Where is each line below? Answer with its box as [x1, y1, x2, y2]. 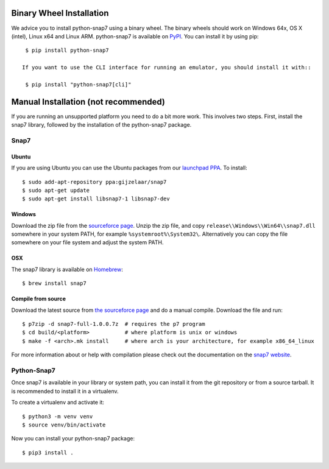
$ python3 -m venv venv [22, 413, 93, 420]
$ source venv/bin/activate [22, 421, 106, 428]
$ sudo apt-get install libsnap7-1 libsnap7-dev [22, 196, 170, 202]
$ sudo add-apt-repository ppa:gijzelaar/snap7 [22, 178, 167, 185]
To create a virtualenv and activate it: [11, 399, 105, 406]
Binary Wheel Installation [11, 8, 109, 18]
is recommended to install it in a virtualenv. [11, 387, 119, 395]
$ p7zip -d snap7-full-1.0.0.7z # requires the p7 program [22, 320, 205, 328]
